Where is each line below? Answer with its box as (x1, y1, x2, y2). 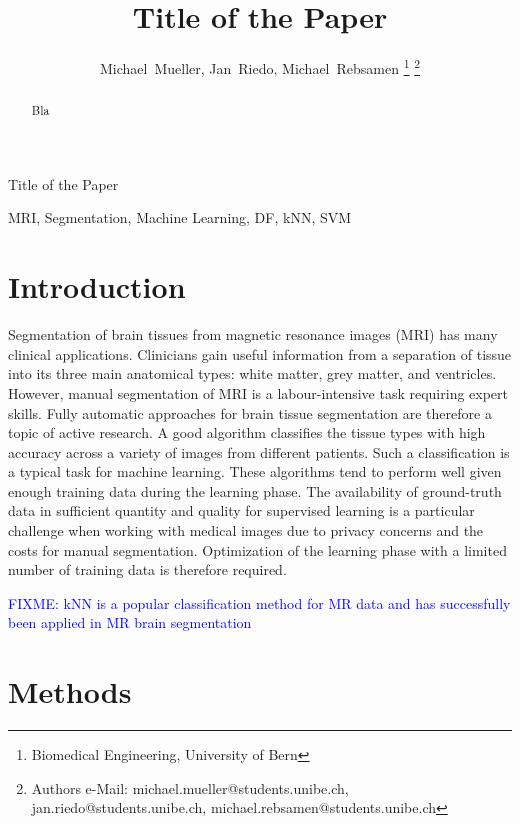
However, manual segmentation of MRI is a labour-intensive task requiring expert (8, 382, 509, 403)
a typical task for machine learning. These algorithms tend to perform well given (8, 461, 502, 482)
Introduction (8, 266, 186, 307)
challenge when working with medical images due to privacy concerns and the (8, 520, 484, 541)
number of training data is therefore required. (8, 559, 287, 580)
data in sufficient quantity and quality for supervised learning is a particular (8, 500, 475, 521)
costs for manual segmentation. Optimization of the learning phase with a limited (8, 539, 507, 560)
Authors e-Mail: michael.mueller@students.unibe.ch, (31, 777, 349, 798)
